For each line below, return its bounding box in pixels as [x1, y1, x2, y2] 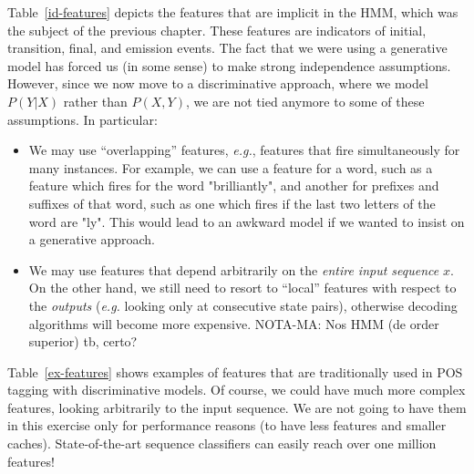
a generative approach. [28, 230, 155, 249]
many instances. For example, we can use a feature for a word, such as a [28, 158, 433, 177]
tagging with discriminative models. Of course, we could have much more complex [7, 380, 466, 399]
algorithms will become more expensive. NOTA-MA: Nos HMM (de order [28, 314, 439, 333]
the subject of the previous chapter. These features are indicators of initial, [7, 20, 427, 39]
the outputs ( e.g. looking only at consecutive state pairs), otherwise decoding [28, 295, 458, 314]
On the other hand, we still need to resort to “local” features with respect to [28, 278, 457, 297]
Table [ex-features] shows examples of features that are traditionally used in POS [7, 362, 463, 381]
